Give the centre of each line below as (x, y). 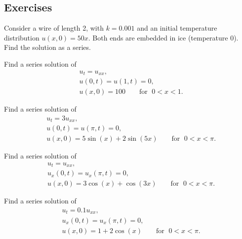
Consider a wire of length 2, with (54, 28)
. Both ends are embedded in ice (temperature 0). (163, 37)
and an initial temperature (177, 28)
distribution (22, 37)
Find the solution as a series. (47, 47)
